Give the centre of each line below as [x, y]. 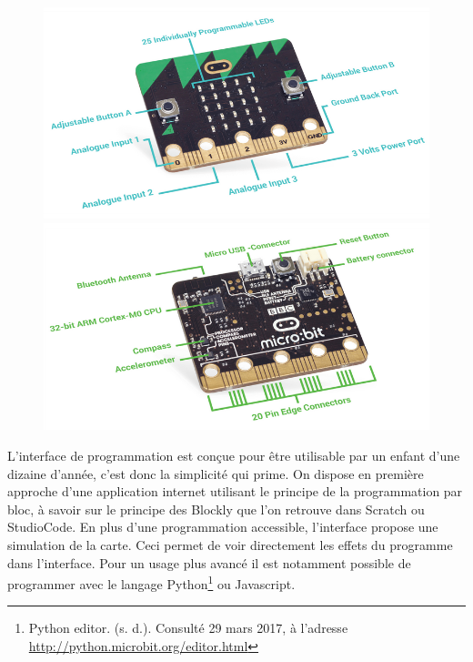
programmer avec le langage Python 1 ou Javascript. [151, 582]
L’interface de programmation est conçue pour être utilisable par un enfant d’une [234, 455]
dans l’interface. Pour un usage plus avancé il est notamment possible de [209, 562]
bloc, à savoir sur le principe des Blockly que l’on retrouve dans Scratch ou [216, 509]
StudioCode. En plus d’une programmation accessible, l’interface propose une [223, 527]
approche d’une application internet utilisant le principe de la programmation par [235, 491]
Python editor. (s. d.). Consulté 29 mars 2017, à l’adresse [188, 628]
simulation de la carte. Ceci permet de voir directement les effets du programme [230, 544]
